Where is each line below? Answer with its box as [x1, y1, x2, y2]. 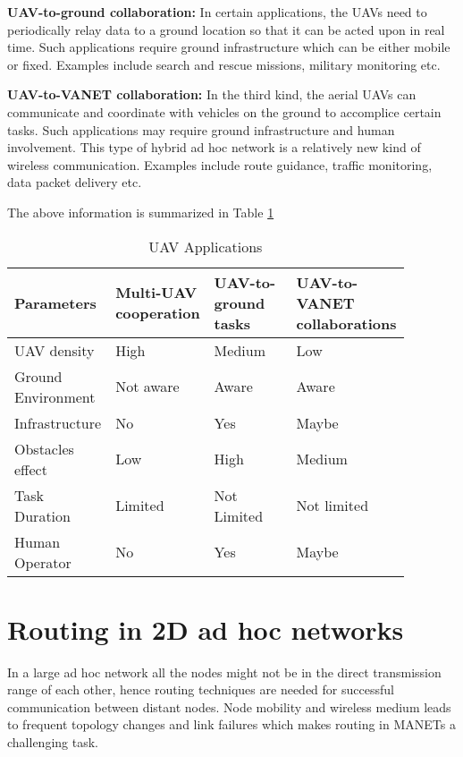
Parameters [14, 292, 97, 313]
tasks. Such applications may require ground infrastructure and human [7, 120, 395, 139]
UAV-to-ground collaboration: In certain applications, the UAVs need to [7, 3, 427, 21]
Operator [14, 551, 72, 573]
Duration [14, 505, 71, 526]
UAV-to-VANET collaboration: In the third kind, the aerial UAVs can [7, 85, 417, 104]
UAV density [14, 339, 95, 361]
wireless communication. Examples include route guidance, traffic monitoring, [7, 155, 433, 174]
